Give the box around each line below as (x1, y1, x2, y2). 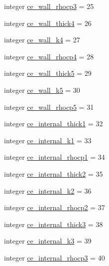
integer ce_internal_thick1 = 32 (4, 118, 103, 129)
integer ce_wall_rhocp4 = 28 (4, 51, 94, 61)
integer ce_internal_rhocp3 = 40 (4, 252, 105, 263)
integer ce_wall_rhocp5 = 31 (4, 101, 94, 112)
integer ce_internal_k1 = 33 (4, 135, 92, 145)
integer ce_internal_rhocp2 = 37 (4, 202, 105, 213)
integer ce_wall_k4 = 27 (4, 34, 80, 45)
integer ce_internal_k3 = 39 (4, 236, 92, 246)
